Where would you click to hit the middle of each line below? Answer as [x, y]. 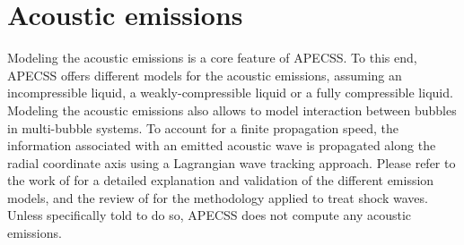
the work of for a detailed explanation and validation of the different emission [221, 180]
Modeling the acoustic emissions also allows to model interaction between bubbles [232, 110]
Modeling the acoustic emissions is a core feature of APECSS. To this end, [212, 58]
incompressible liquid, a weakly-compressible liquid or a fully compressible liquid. [230, 93]
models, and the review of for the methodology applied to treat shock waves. [218, 197]
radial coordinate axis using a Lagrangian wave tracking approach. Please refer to [232, 162]
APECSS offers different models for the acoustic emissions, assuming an [205, 75]
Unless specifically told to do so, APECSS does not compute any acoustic [210, 215]
